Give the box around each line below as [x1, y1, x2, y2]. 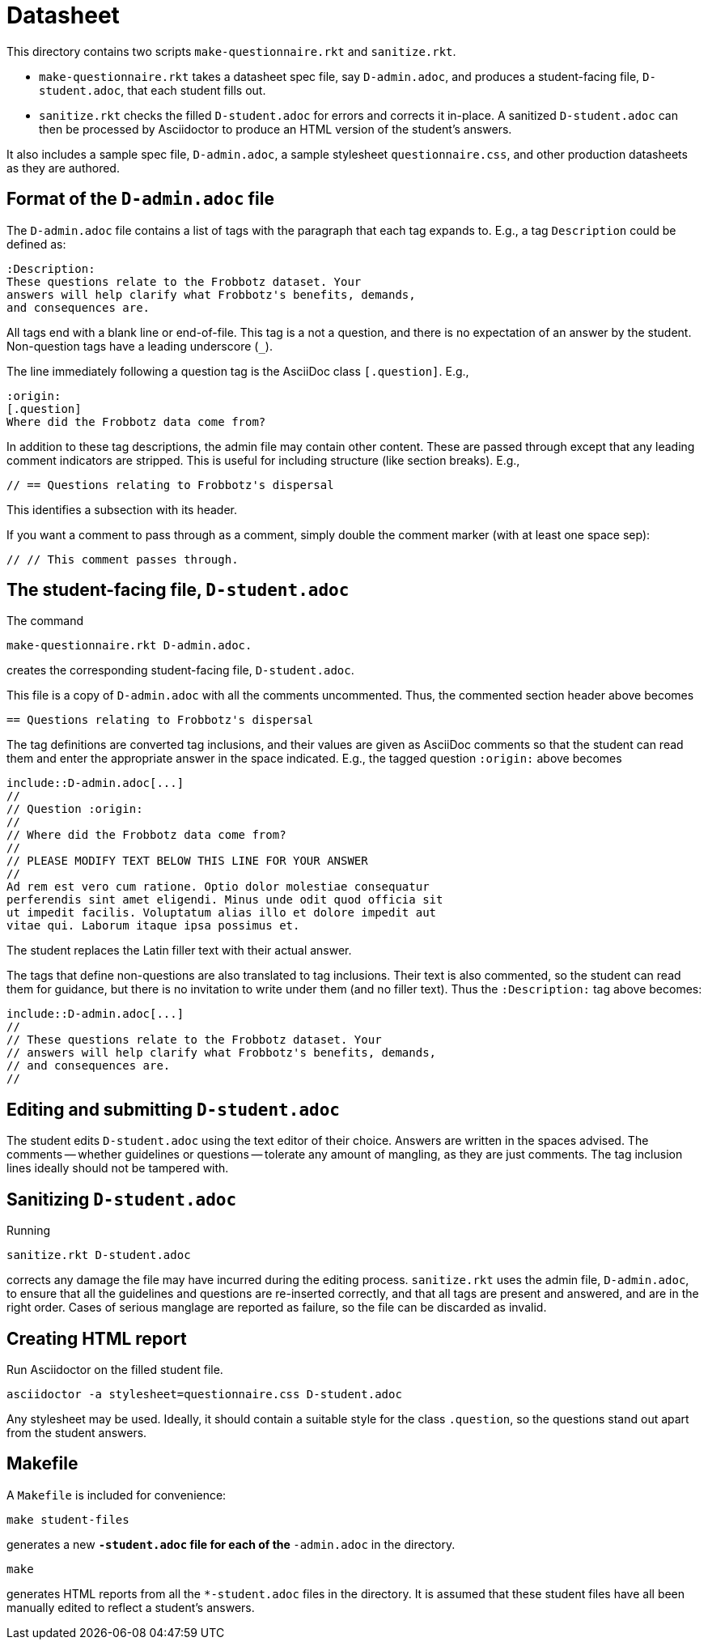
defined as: [6, 236, 66, 251]
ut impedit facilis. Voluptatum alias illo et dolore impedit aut [6, 906, 437, 920]
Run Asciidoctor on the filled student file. [6, 1362, 223, 1376]
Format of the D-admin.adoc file [6, 189, 274, 210]
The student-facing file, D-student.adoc [6, 580, 350, 601]
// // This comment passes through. [6, 552, 239, 566]
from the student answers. [6, 1425, 147, 1440]
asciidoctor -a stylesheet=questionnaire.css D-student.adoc [6, 1387, 402, 1401]
